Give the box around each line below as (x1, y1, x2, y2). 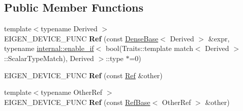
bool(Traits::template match (105, 43, 193, 53)
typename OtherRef (41, 87, 103, 97)
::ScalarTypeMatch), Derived (4, 52, 94, 63)
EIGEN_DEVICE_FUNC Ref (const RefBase (4, 96, 150, 107)
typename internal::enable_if (4, 43, 94, 53)
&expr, (208, 33, 230, 43)
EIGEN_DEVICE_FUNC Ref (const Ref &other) (4, 70, 163, 80)
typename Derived (41, 23, 98, 34)
